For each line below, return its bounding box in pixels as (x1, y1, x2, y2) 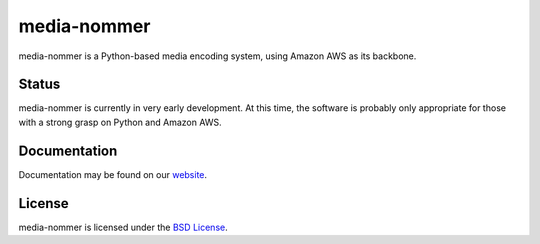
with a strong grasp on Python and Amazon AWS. (18, 116, 222, 128)
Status (18, 76, 61, 93)
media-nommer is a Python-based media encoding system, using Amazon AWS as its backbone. (18, 50, 417, 62)
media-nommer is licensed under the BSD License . (18, 221, 229, 233)
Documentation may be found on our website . (18, 168, 208, 180)
